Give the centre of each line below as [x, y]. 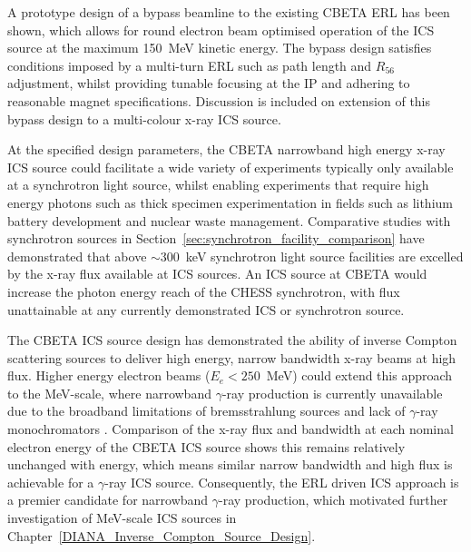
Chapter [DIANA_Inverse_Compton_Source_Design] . [162, 535]
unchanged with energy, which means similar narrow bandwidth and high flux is [230, 464]
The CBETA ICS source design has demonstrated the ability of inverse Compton [232, 340]
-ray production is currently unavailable [332, 393]
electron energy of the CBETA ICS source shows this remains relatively [206, 446]
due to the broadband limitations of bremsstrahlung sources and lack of [206, 411]
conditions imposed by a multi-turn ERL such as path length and [190, 65]
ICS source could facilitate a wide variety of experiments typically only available [231, 167]
